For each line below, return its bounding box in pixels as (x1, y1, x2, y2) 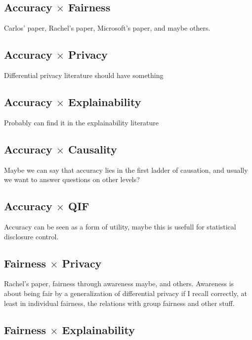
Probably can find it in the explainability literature (4, 117, 159, 127)
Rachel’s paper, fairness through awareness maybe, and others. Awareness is (4, 278, 234, 289)
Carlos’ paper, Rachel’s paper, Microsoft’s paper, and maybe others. (4, 23, 210, 33)
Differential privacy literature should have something (4, 70, 164, 80)
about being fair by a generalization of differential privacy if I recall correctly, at (4, 288, 247, 298)
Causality (68, 141, 117, 156)
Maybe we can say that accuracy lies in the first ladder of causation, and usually (4, 164, 248, 175)
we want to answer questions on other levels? (4, 174, 140, 185)
